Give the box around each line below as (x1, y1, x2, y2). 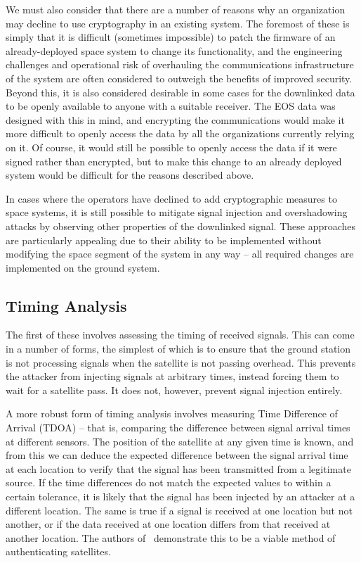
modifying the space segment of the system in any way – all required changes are (6, 246, 354, 261)
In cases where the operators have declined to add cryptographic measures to (6, 191, 337, 205)
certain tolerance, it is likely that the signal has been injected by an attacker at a (6, 489, 355, 504)
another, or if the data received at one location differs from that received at (6, 517, 331, 531)
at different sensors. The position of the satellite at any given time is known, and (6, 434, 354, 448)
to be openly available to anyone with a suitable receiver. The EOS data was (6, 99, 336, 113)
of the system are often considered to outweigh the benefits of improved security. (6, 70, 353, 85)
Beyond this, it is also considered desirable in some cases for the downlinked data (6, 84, 355, 99)
